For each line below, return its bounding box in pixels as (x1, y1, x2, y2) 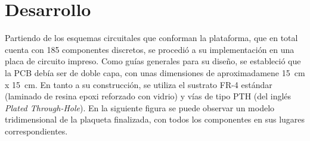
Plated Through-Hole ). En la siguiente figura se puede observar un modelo (5, 101, 275, 114)
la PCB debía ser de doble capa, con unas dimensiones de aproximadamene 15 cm (5, 66, 305, 79)
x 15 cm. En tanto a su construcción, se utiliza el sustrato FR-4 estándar (5, 78, 272, 90)
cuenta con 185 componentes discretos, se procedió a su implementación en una (5, 43, 294, 55)
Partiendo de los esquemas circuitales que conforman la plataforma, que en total (5, 32, 298, 44)
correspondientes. (5, 124, 68, 137)
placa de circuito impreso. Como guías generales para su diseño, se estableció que (5, 55, 301, 67)
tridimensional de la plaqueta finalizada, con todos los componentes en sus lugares (5, 113, 305, 126)
